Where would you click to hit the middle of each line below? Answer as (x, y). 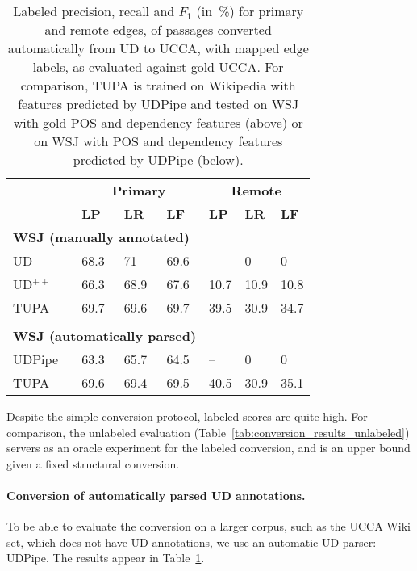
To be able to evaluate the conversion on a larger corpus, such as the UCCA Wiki (208, 526)
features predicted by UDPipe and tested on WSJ (158, 104)
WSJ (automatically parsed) (105, 336)
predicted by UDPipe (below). (158, 160)
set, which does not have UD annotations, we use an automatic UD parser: (192, 542)
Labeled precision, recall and (94, 11)
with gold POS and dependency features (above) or (158, 122)
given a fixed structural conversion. (93, 463)
